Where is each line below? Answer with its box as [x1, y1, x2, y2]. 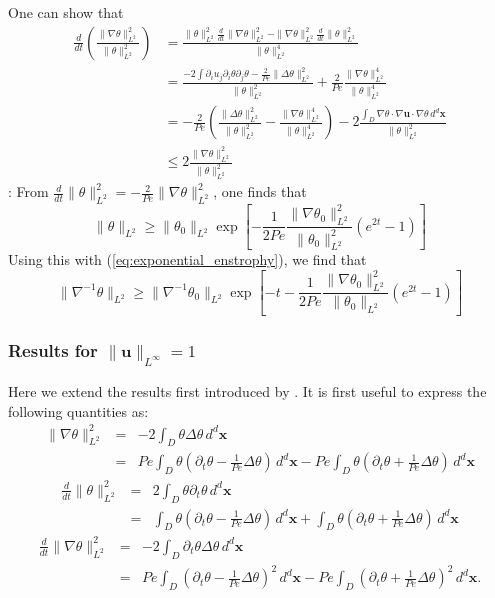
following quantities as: [8, 400, 149, 421]
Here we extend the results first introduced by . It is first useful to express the [8, 380, 487, 401]
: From [8, 181, 49, 202]
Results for [8, 338, 98, 363]
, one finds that [213, 181, 307, 202]
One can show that [8, 2, 124, 22]
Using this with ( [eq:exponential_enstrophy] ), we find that [8, 249, 367, 270]
